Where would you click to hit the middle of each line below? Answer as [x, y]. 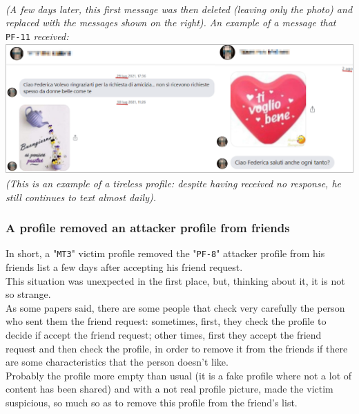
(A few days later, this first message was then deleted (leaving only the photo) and [179, 9]
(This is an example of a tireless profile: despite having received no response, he [174, 183]
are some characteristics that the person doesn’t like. [117, 362]
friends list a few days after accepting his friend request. [124, 267]
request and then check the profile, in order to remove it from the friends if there [177, 348]
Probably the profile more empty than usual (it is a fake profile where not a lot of [179, 375]
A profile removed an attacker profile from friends [148, 228]
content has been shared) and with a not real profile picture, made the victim [169, 389]
